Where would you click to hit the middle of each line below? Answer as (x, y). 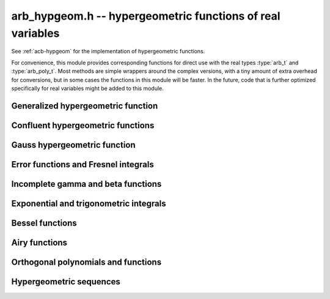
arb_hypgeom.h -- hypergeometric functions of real (146, 16)
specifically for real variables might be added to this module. (88, 88)
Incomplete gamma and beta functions (86, 184)
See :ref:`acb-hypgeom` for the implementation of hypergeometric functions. (108, 51)
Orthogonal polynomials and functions (86, 262)
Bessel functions (44, 223)
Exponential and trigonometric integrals (89, 203)
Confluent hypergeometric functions (83, 125)
